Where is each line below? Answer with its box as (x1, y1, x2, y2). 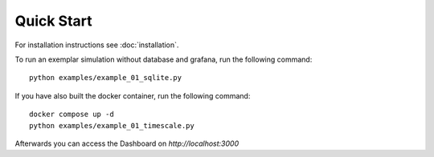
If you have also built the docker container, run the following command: (14, 91, 251, 100)
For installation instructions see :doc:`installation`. (14, 40, 179, 50)
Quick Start (14, 12, 92, 30)
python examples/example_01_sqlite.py (29, 73, 182, 83)
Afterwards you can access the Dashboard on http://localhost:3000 (14, 139, 240, 148)
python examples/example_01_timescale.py (29, 121, 194, 130)
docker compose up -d (29, 110, 114, 119)
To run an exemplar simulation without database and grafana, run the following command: (14, 54, 313, 64)
